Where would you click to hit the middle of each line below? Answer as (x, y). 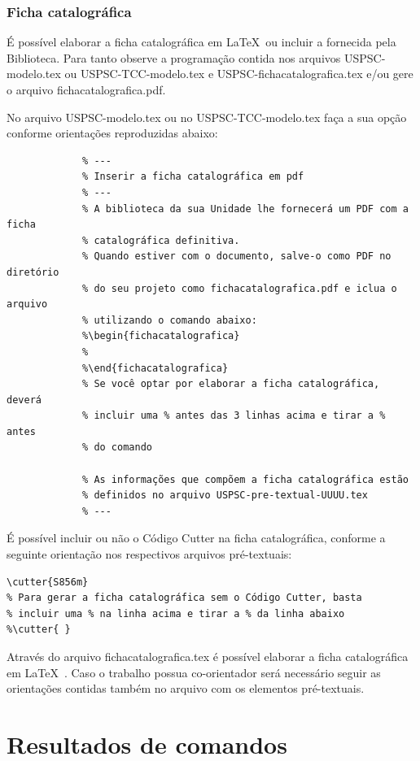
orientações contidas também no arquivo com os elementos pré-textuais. (186, 688)
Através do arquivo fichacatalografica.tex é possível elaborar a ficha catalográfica (208, 656)
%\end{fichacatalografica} (155, 368)
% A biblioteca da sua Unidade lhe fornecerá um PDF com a (245, 209)
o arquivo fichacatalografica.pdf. (86, 89)
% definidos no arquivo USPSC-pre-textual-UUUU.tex (225, 496)
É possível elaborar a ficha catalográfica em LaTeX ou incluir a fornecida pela (201, 42)
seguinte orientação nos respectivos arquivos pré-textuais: (149, 554)
